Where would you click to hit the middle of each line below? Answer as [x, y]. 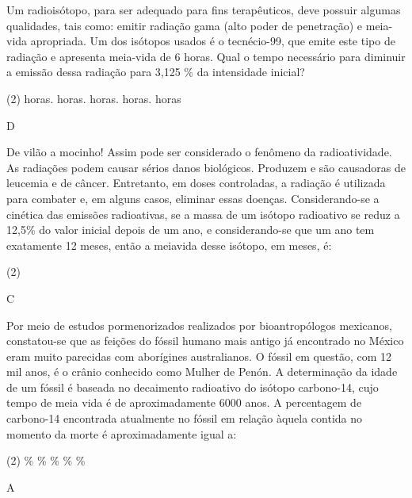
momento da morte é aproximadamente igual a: [122, 433]
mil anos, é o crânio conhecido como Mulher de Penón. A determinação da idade [202, 372]
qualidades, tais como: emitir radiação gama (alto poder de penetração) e [185, 25]
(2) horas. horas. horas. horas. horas [94, 98]
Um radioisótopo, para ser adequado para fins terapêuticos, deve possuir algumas [204, 10]
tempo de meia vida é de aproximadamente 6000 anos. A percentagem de [184, 402]
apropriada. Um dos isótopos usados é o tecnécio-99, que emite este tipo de [213, 41]
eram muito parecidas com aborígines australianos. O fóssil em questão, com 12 [199, 356]
